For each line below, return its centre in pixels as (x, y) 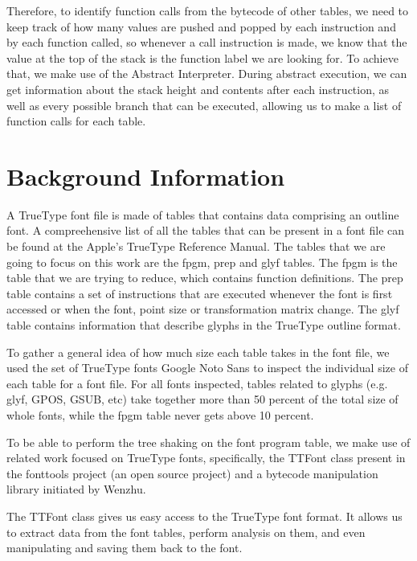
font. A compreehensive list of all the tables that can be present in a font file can (206, 230)
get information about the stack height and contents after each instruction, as (198, 89)
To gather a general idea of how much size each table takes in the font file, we (198, 352)
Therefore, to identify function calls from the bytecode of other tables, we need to (208, 10)
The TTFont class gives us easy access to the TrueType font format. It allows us (204, 516)
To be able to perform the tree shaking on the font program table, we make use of (208, 442)
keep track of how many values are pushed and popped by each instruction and (201, 26)
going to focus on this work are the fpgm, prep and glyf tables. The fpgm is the (202, 262)
